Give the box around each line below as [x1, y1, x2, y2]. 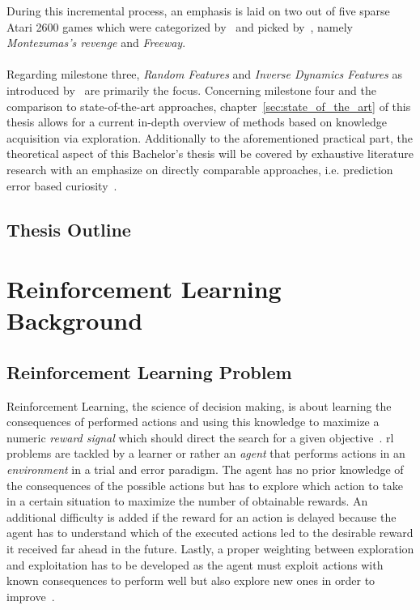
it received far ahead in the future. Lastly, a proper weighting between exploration [6, 540, 414, 557]
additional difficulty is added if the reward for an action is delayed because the [6, 508, 397, 525]
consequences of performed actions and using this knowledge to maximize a [6, 413, 380, 430]
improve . [6, 587, 55, 604]
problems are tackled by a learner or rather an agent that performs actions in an [6, 445, 405, 462]
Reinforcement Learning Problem [6, 359, 292, 384]
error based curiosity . [6, 177, 117, 194]
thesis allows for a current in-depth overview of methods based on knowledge [6, 113, 387, 130]
